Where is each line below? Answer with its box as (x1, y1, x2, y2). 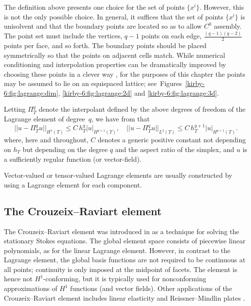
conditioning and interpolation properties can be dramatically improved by (4, 59, 226, 69)
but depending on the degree (22, 144, 108, 154)
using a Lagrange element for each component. (4, 179, 142, 189)
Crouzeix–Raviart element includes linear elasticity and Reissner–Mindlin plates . (4, 292, 245, 303)
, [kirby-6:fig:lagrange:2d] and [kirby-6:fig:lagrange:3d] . (58, 87, 219, 98)
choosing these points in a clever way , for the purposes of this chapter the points (4, 68, 246, 79)
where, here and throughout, (4, 135, 89, 145)
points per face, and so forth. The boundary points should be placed (4, 40, 207, 50)
